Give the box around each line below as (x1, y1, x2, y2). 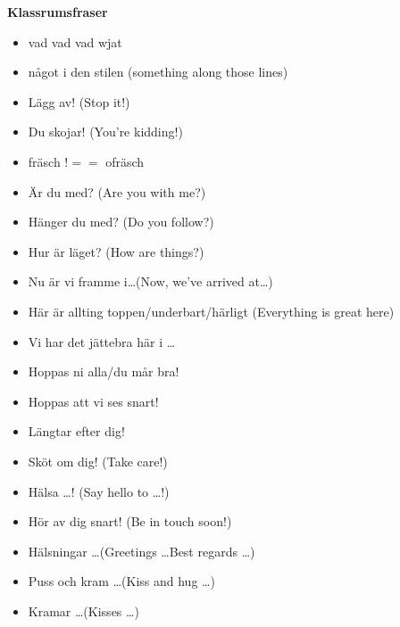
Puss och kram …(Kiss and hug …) (28, 572, 215, 590)
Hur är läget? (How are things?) (28, 242, 204, 260)
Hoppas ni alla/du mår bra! (28, 362, 179, 381)
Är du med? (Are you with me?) (28, 182, 206, 201)
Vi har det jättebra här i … (28, 332, 176, 351)
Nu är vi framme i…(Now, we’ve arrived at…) (28, 272, 273, 291)
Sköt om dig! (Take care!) (28, 451, 168, 470)
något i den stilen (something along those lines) (28, 62, 288, 81)
